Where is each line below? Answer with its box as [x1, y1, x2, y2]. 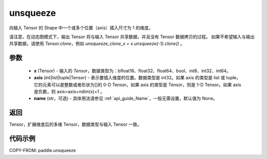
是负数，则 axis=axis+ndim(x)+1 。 [34, 88, 105, 94]
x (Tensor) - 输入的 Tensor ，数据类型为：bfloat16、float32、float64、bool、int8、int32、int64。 [34, 67, 231, 74]
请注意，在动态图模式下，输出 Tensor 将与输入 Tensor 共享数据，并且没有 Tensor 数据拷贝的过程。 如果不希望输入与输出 [9, 34, 255, 40]
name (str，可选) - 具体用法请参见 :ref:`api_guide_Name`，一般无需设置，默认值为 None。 [34, 96, 218, 102]
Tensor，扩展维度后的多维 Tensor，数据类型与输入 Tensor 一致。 [9, 121, 142, 127]
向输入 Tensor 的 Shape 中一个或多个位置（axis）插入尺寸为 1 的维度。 [9, 25, 153, 31]
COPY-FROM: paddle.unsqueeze [9, 148, 76, 154]
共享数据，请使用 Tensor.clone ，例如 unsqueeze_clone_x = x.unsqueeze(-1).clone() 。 [9, 41, 185, 47]
